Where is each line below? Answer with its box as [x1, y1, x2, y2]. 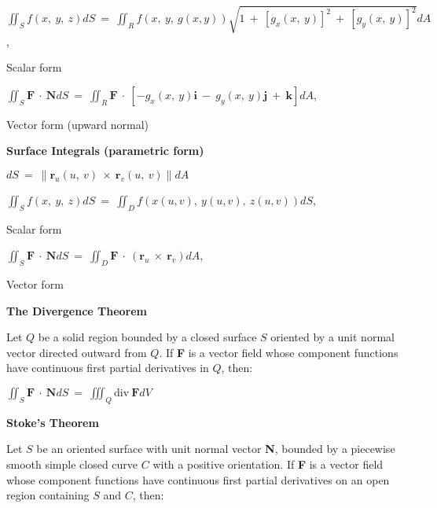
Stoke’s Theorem [6, 414, 99, 430]
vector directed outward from [6, 344, 147, 360]
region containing [6, 487, 90, 503]
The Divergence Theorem [6, 302, 148, 318]
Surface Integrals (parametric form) [6, 142, 204, 159]
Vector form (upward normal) [6, 116, 149, 132]
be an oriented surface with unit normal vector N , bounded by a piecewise [36, 440, 395, 457]
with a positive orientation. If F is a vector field [152, 456, 384, 473]
